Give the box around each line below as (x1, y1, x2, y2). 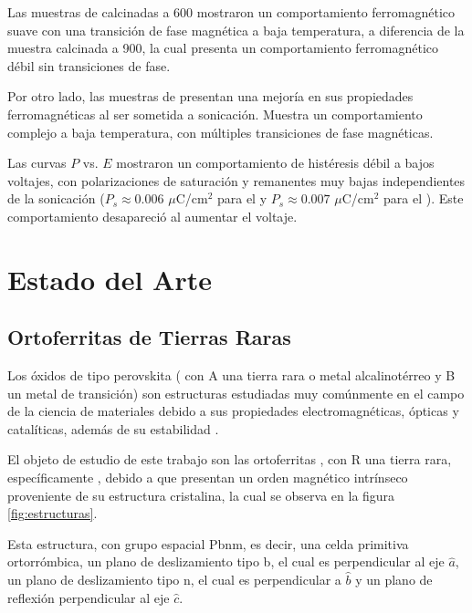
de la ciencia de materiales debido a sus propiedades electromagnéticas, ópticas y (7, 401, 459, 421)
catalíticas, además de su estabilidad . (7, 419, 219, 438)
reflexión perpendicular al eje (7, 587, 170, 607)
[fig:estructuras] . (7, 504, 98, 523)
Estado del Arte (7, 260, 212, 297)
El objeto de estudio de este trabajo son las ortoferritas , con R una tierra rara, (7, 450, 452, 469)
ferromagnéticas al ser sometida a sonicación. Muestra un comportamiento (7, 104, 423, 123)
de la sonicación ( (7, 189, 105, 208)
